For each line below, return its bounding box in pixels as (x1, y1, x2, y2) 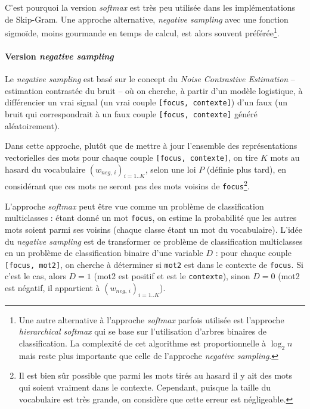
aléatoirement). (5, 119, 60, 132)
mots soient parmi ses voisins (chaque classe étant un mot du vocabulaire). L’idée (5, 223, 302, 235)
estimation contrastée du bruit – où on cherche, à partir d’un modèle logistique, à (5, 84, 303, 96)
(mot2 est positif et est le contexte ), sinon (94, 270, 250, 282)
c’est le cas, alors (5, 270, 66, 282)
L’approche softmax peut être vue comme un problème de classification (5, 199, 264, 212)
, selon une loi (145, 163, 196, 175)
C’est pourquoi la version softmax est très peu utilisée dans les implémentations (5, 1, 296, 13)
